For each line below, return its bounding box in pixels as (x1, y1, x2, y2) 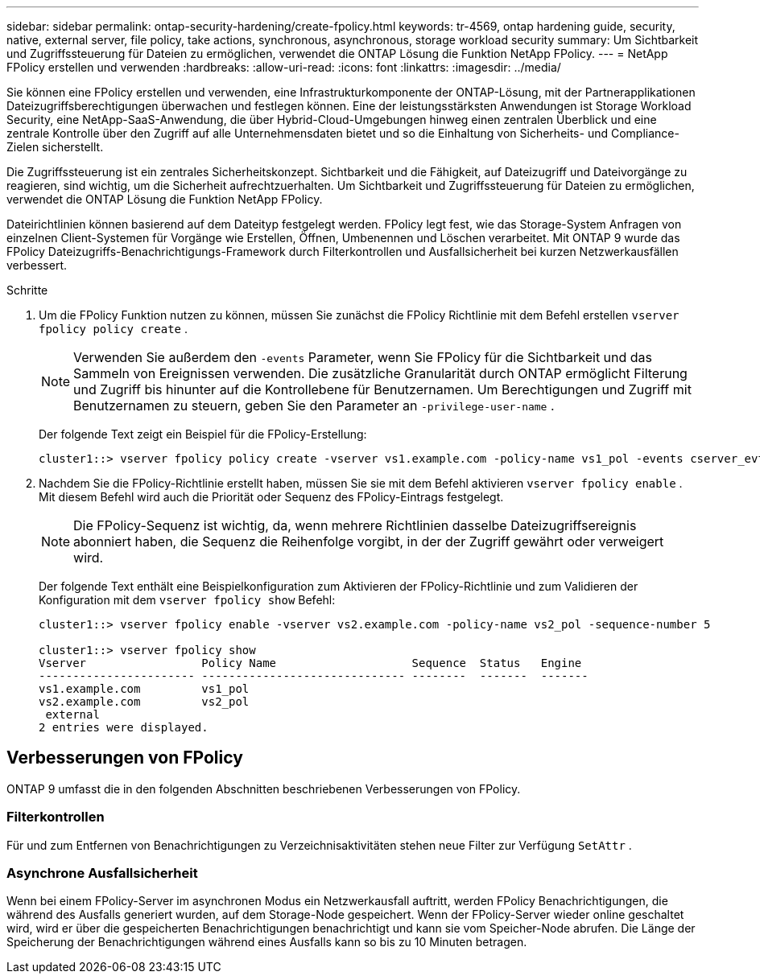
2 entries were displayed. (39, 721, 209, 734)
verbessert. (6, 258, 68, 272)
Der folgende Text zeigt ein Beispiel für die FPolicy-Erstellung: (39, 427, 367, 441)
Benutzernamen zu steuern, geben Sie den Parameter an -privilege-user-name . (73, 397, 555, 414)
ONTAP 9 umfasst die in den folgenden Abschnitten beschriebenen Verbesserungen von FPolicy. (6, 781, 521, 796)
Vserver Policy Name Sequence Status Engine (39, 657, 582, 669)
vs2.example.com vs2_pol (39, 695, 250, 708)
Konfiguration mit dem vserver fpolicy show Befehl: (39, 593, 336, 607)
